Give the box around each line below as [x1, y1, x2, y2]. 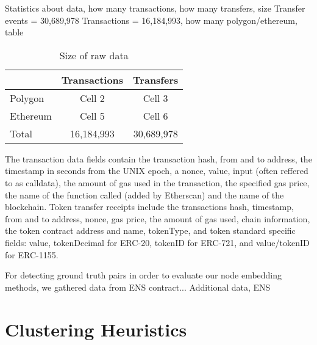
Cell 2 [79, 90, 105, 105]
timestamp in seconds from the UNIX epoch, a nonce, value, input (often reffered [5, 164, 308, 177]
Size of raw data [59, 48, 129, 62]
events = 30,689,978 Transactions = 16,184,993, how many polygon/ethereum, [5, 13, 297, 26]
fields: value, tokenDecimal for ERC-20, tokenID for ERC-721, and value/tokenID [5, 236, 310, 249]
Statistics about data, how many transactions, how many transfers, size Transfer [5, 2, 305, 14]
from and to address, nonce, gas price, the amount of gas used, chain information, [5, 212, 310, 225]
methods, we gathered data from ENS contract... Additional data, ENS [5, 280, 271, 293]
